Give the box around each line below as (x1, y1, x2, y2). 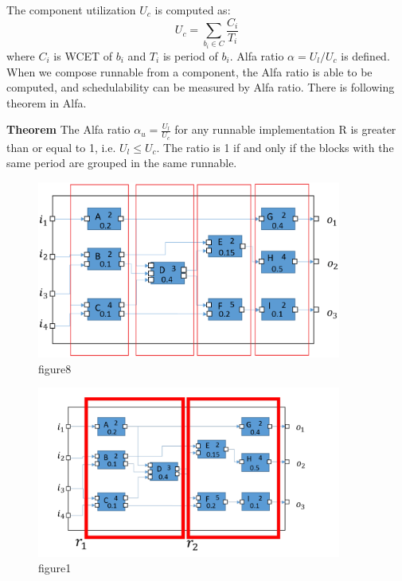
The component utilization (6, 2, 136, 18)
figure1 (38, 560, 72, 576)
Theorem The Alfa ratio (6, 121, 131, 138)
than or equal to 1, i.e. (6, 138, 116, 155)
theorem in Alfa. (6, 94, 87, 111)
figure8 (38, 360, 72, 376)
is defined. (341, 48, 390, 64)
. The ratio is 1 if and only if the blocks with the (156, 138, 394, 155)
